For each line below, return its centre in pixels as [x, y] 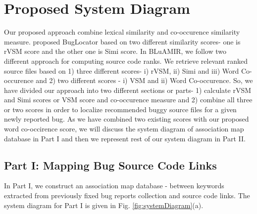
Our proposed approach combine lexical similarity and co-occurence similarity [122, 32]
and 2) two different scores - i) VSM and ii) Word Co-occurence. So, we [144, 80]
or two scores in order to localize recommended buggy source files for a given [120, 109]
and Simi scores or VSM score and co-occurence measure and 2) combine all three [128, 100]
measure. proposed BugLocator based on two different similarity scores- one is [122, 41]
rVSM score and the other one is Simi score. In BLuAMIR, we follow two [115, 51]
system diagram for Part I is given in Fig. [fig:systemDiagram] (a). [104, 205]
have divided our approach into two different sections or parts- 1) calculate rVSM [128, 90]
